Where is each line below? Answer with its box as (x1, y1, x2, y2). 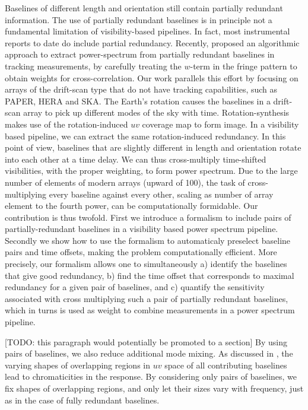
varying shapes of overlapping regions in (5, 358, 150, 371)
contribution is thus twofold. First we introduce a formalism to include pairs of (5, 211, 291, 223)
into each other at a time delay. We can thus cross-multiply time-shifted (5, 152, 266, 165)
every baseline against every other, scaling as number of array (49, 187, 274, 200)
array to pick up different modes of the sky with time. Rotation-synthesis (23, 106, 290, 119)
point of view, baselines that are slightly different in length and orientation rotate (5, 141, 301, 154)
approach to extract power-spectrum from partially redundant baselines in (5, 48, 275, 61)
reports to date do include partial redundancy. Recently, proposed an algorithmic (5, 36, 300, 49)
